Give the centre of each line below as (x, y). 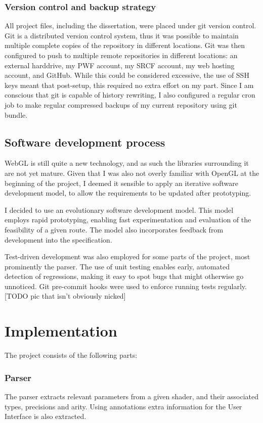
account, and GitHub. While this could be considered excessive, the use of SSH (127, 75)
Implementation (61, 331)
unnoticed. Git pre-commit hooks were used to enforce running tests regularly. (126, 286)
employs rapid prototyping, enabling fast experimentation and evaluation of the (128, 220)
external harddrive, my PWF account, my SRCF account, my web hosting (120, 65)
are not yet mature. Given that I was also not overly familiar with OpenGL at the (132, 173)
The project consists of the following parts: (71, 355)
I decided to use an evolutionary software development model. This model (119, 209)
